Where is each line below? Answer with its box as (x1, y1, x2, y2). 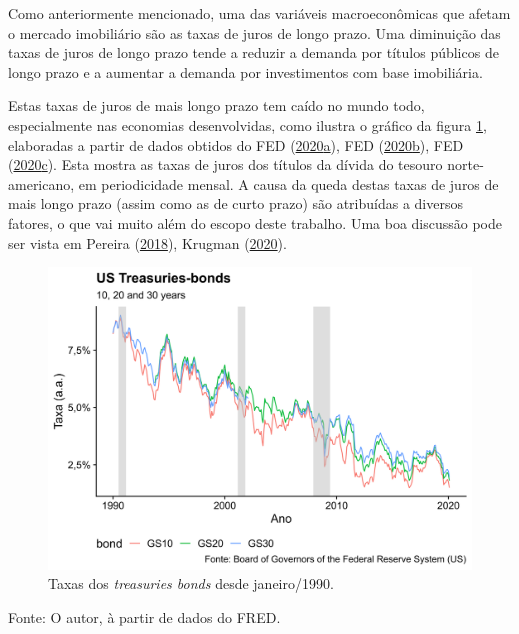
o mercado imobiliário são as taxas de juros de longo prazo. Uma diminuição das (8, 22, 501, 43)
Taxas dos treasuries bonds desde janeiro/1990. (48, 573, 334, 594)
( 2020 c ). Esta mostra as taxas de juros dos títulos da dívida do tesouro (8, 154, 443, 175)
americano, (8, 173, 75, 194)
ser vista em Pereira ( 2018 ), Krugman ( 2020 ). (8, 232, 287, 253)
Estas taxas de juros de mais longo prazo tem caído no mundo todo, (8, 95, 425, 116)
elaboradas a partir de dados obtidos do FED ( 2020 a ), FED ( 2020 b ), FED (8, 134, 464, 155)
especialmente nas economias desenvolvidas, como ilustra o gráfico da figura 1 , (8, 114, 487, 135)
